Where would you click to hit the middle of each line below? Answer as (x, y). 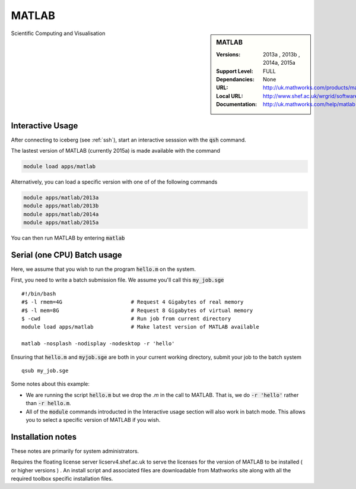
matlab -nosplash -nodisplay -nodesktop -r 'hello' (98, 344)
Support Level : (235, 71)
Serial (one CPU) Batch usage (66, 255)
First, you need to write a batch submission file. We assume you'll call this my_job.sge (117, 280)
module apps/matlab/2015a (61, 223)
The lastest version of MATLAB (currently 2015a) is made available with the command (116, 151)
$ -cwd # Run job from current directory (126, 319)
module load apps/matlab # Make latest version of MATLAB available (140, 327)
